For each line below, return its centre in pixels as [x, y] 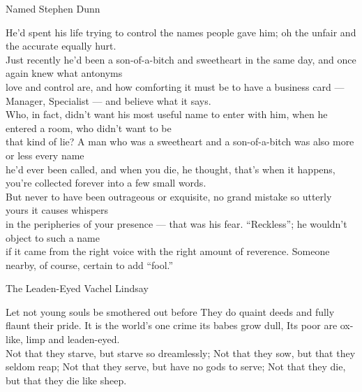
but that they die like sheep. [66, 380]
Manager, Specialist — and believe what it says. [108, 100]
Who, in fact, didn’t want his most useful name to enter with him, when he [167, 114]
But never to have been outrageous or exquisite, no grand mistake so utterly [169, 196]
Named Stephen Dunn [53, 8]
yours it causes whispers [57, 210]
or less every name [45, 155]
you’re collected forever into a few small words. [106, 183]
